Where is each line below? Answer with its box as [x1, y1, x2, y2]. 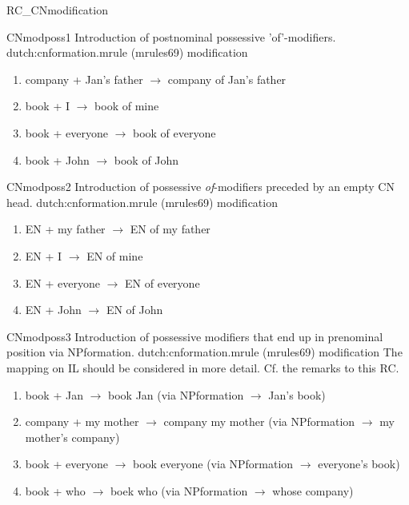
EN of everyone [125, 274, 200, 291]
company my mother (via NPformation [163, 413, 355, 430]
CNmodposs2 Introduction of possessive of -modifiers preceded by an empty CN [6, 178, 395, 195]
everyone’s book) [318, 455, 400, 472]
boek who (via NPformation [110, 482, 248, 499]
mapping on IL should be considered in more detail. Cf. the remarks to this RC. [6, 359, 399, 376]
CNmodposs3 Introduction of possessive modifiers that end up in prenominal [6, 328, 383, 344]
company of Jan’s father [167, 70, 287, 87]
